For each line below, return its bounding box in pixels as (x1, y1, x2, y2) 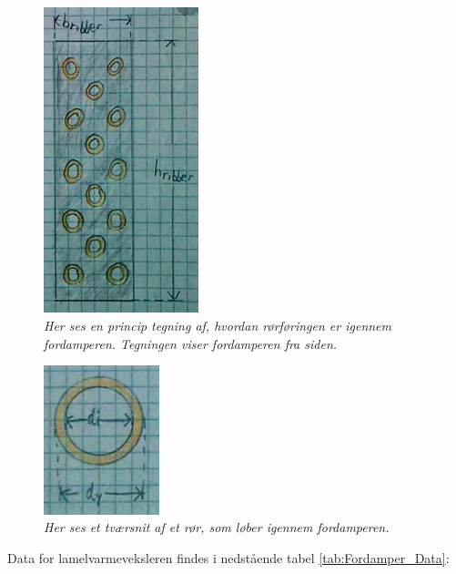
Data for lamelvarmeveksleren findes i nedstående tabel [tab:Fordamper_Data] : (7, 548, 450, 567)
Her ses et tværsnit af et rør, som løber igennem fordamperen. (44, 518, 390, 537)
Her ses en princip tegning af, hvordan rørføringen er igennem (44, 316, 392, 334)
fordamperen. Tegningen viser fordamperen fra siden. (44, 333, 338, 353)
